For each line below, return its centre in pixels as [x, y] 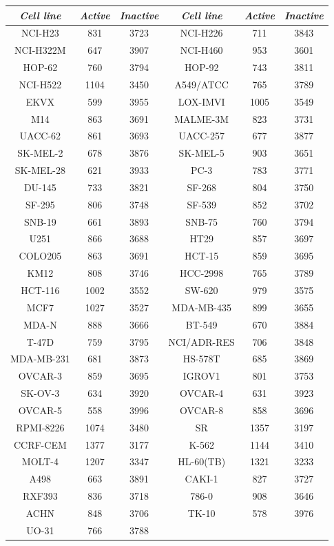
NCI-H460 [201, 50]
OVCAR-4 [202, 393]
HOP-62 [40, 67]
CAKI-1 [201, 479]
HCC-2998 [201, 273]
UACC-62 [40, 136]
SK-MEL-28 [40, 170]
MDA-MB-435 [202, 307]
